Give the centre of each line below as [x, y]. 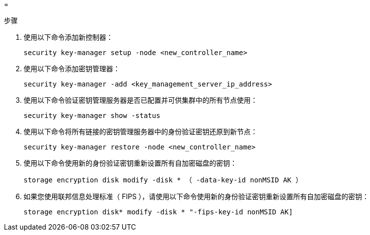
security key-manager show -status [92, 116]
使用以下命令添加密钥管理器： [72, 69]
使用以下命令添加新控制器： [68, 37]
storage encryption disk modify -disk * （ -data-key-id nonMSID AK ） [163, 180]
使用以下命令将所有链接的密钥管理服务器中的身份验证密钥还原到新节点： [141, 132]
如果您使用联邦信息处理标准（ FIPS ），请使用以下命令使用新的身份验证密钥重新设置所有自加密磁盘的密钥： [196, 196]
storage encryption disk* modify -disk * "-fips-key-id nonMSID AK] [158, 212]
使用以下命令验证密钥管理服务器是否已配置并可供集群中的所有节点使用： [141, 100]
